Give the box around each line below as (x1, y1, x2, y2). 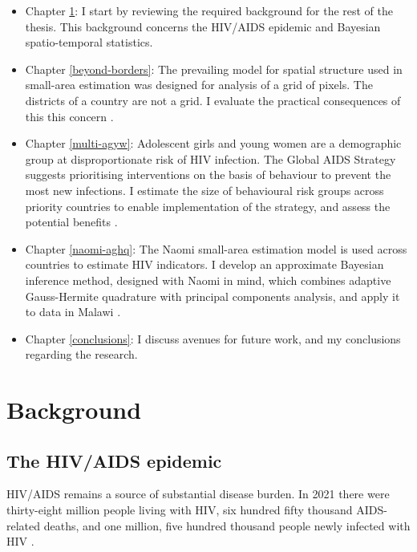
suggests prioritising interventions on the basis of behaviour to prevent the (25, 166, 391, 183)
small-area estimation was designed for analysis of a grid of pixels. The (25, 76, 373, 93)
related (6, 517, 41, 534)
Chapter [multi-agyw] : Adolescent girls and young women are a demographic (25, 135, 402, 152)
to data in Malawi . (25, 303, 121, 320)
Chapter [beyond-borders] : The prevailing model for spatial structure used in (25, 60, 403, 77)
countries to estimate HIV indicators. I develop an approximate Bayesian (25, 256, 384, 273)
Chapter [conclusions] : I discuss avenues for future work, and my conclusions (25, 330, 401, 347)
